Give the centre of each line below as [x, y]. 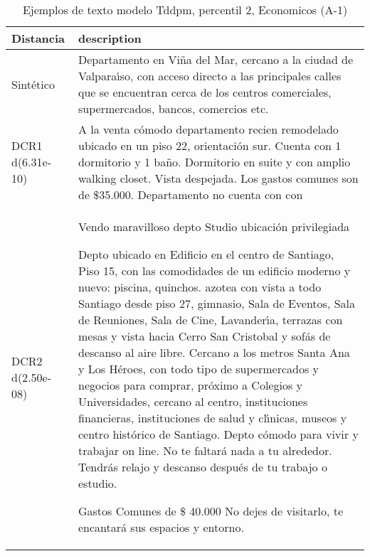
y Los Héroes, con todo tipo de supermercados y [199, 369]
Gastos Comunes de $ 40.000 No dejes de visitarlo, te [211, 511]
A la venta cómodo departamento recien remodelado [208, 129]
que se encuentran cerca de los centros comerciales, [205, 92]
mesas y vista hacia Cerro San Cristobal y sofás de [204, 336]
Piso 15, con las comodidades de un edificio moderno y [214, 271]
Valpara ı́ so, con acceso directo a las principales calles [210, 76]
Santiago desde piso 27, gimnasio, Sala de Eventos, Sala [217, 303]
